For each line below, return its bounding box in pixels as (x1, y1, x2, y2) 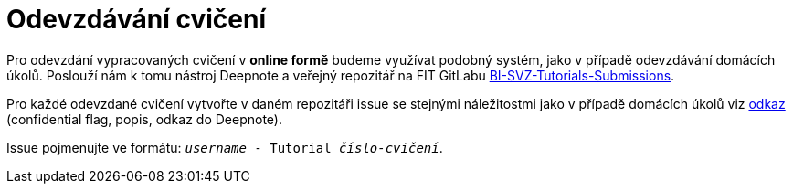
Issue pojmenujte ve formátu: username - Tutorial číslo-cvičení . (6, 139, 443, 155)
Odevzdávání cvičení (6, 4, 267, 35)
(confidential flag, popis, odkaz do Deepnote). (6, 111, 282, 127)
